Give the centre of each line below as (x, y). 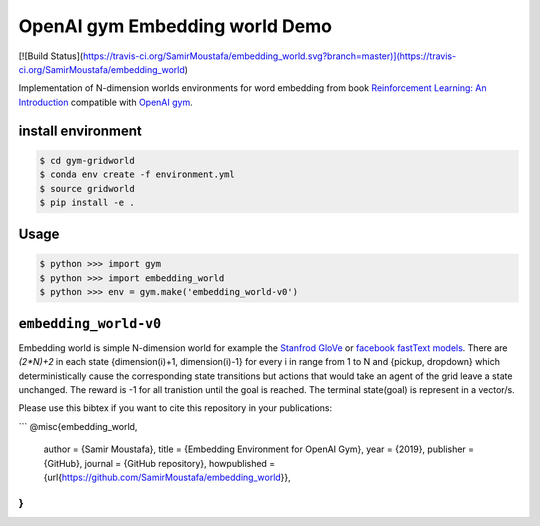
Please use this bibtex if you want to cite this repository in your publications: (175, 408)
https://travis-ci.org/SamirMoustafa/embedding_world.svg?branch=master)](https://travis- (269, 56)
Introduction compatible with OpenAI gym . (106, 102)
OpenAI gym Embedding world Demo (175, 26)
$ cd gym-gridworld (87, 160)
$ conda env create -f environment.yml (137, 174)
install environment (80, 130)
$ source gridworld (87, 188)
